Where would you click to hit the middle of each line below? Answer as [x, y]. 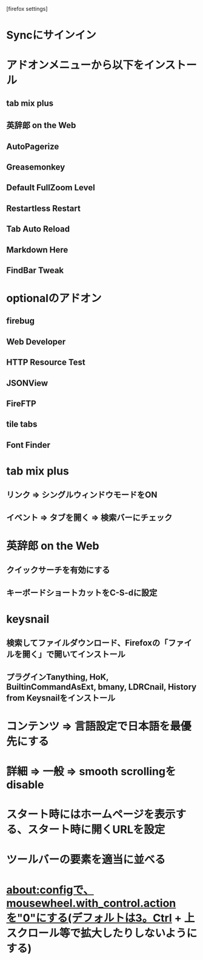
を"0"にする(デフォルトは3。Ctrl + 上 [101, 918]
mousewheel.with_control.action [91, 903]
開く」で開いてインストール [74, 655]
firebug [21, 321]
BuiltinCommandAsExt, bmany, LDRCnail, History [101, 687]
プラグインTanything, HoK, [58, 677]
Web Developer [36, 342]
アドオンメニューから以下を [75, 65]
